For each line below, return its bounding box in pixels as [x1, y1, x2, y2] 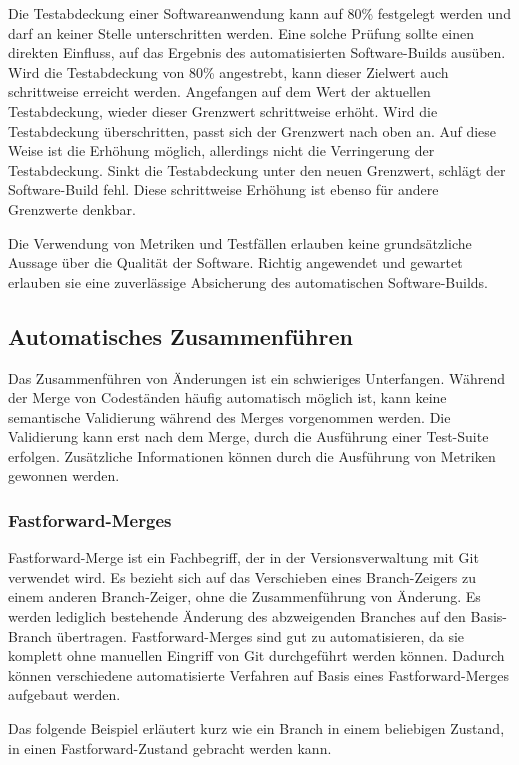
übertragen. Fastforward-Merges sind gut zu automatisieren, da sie [56, 625, 465, 646]
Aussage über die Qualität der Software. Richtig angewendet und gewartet [8, 252, 463, 273]
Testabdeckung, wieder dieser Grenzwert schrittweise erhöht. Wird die [8, 100, 438, 121]
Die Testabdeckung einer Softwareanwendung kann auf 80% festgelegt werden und [8, 3, 511, 23]
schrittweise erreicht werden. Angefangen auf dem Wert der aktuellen [8, 81, 431, 102]
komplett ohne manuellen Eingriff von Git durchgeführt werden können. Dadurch [8, 645, 505, 666]
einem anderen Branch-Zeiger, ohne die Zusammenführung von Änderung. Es [8, 586, 481, 607]
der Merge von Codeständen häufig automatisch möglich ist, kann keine [8, 387, 447, 408]
